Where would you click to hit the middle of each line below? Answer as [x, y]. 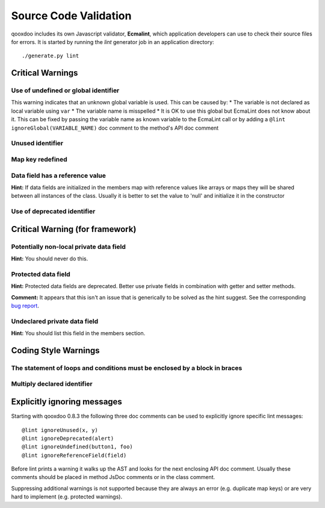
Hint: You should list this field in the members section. [78, 333]
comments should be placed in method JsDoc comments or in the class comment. [113, 477]
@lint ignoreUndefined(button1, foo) [78, 447]
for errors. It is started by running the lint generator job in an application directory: [113, 42]
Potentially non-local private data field [68, 246]
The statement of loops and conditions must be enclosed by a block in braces [127, 368]
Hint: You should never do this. [50, 259]
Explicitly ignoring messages [67, 402]
